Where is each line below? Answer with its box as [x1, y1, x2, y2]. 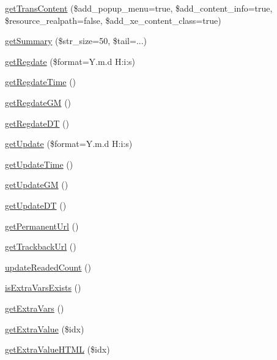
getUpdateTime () [5, 157, 73, 170]
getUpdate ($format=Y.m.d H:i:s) [5, 137, 133, 150]
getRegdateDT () [5, 116, 69, 129]
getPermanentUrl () [5, 219, 79, 232]
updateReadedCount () [5, 260, 92, 273]
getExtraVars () [5, 301, 64, 314]
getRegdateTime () [5, 75, 76, 88]
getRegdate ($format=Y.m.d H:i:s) [5, 54, 136, 67]
